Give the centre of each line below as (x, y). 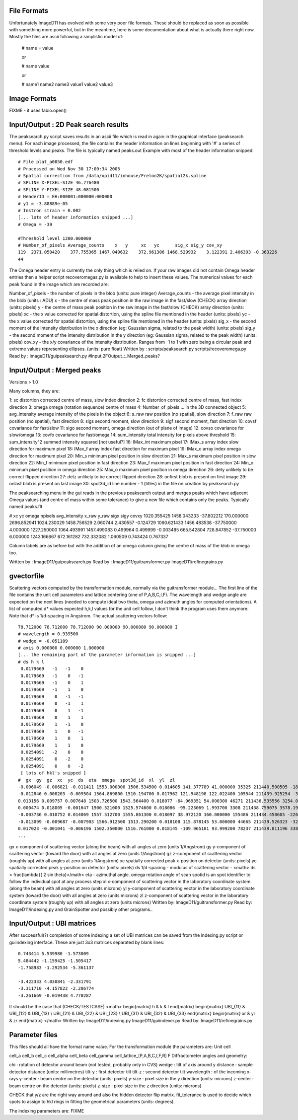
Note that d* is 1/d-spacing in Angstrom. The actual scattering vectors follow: (88, 615)
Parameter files (34, 1035)
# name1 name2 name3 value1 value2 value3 (67, 84)
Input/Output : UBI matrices (53, 924)
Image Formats (33, 99)
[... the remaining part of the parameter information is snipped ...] (107, 655)
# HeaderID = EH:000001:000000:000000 (65, 197)
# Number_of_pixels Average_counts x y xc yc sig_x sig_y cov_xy (120, 245)
